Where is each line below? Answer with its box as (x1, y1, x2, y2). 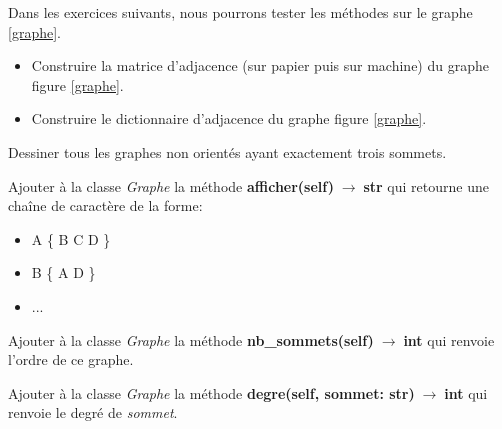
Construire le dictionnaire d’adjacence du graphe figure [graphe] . (31, 108, 427, 129)
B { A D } (31, 262, 96, 283)
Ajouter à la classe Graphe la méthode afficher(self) (8, 175, 334, 196)
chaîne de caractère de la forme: (8, 195, 203, 216)
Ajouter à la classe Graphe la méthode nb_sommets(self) (8, 329, 374, 350)
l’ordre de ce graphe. (8, 349, 134, 370)
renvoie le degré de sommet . (8, 402, 178, 423)
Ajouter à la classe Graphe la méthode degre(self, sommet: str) (8, 382, 415, 403)
